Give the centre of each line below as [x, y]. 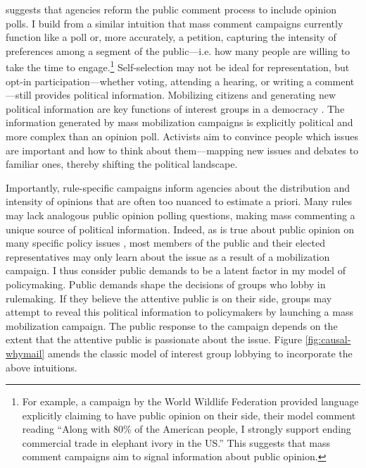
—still [19, 95]
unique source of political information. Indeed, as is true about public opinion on [180, 229]
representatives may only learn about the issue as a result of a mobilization [168, 256]
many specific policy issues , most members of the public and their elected [165, 243]
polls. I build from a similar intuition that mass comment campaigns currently [175, 23]
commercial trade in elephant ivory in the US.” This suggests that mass [176, 442]
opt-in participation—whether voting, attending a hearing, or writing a [159, 81]
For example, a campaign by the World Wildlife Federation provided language [190, 401]
